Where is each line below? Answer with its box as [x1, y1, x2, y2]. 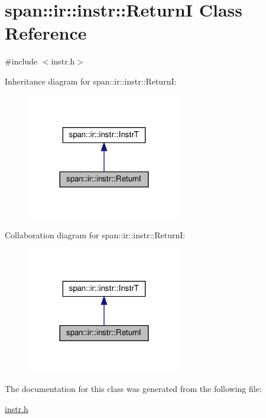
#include [5, 55, 38, 67]
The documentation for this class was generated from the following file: [5, 383, 262, 395]
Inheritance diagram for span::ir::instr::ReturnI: [5, 74, 177, 87]
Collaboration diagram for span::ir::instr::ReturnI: [5, 229, 186, 241]
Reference [5, 21, 87, 45]
